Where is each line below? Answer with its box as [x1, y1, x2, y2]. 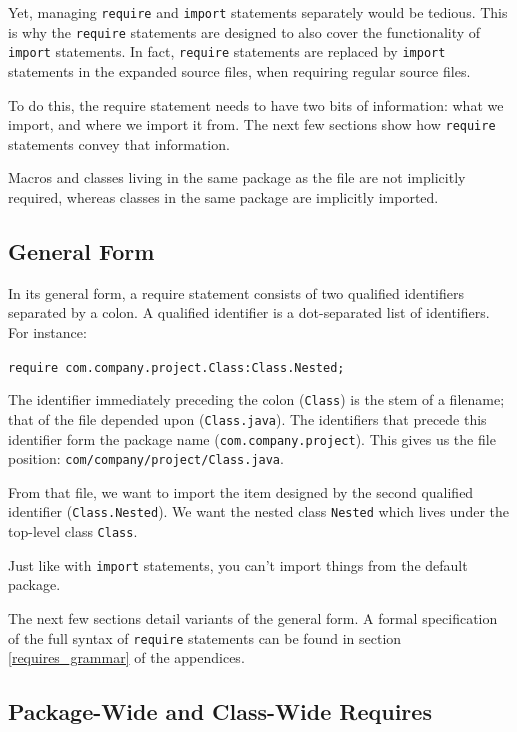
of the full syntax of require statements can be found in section [8, 627, 402, 648]
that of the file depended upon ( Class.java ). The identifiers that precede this [8, 408, 487, 429]
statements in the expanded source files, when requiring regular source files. [8, 60, 471, 81]
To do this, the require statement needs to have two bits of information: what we [8, 94, 504, 115]
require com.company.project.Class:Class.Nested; [8, 360, 345, 375]
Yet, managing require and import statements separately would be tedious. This [8, 2, 508, 22]
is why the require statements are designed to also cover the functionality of [8, 21, 481, 42]
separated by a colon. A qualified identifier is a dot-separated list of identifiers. [8, 302, 490, 323]
